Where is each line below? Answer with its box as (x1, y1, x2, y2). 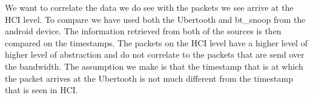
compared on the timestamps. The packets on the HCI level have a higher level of (5, 36, 308, 49)
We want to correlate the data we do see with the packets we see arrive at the (5, 1, 294, 13)
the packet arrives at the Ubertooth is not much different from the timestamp (5, 72, 293, 84)
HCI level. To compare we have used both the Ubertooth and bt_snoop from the (5, 13, 306, 25)
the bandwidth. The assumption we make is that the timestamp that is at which (5, 60, 303, 72)
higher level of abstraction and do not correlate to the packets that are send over (5, 48, 305, 61)
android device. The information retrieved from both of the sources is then (5, 25, 282, 37)
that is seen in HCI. (5, 84, 78, 96)
